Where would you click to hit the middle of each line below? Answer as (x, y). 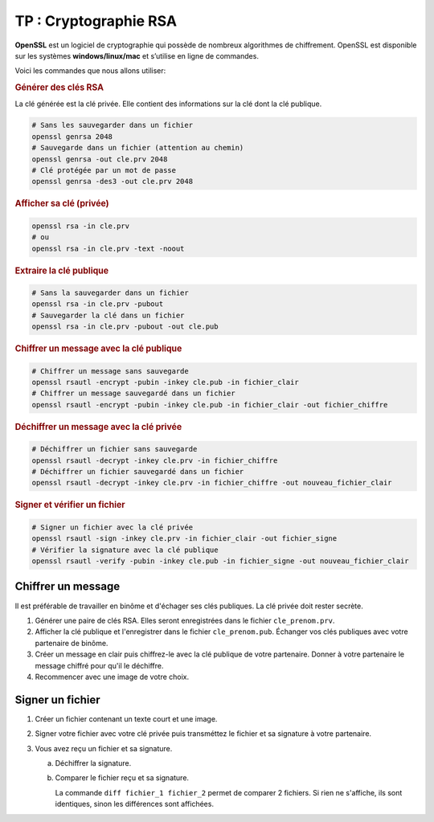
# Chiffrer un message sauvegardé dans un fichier (134, 393)
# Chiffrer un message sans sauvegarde (110, 371)
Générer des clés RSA (59, 88)
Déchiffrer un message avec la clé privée (98, 427)
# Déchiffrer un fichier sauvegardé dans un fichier (138, 472)
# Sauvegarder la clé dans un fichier (108, 315)
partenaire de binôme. (72, 643)
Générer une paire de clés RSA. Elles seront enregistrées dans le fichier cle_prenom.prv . (185, 620)
